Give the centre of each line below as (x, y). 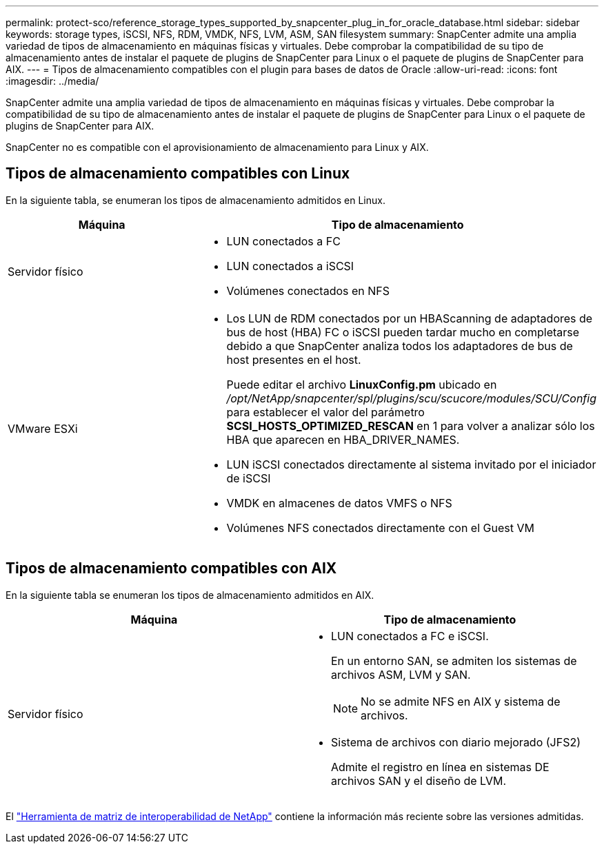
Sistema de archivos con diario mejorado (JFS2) (456, 742)
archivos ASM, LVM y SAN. (401, 674)
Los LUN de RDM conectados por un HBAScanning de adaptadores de (410, 318)
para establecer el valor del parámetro (325, 412)
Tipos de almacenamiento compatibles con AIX (171, 569)
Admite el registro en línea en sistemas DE (440, 767)
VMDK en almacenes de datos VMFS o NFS (339, 503)
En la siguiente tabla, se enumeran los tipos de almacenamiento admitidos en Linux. (195, 200)
